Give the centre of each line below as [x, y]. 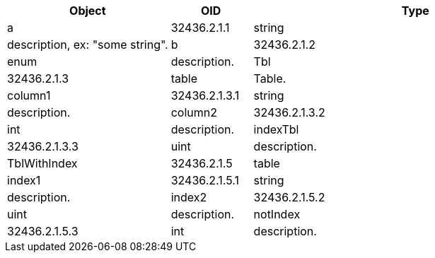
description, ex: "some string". [88, 45]
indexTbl [276, 129]
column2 [194, 112]
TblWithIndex [42, 163]
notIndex [277, 214]
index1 [24, 180]
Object [88, 11]
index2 [189, 197]
